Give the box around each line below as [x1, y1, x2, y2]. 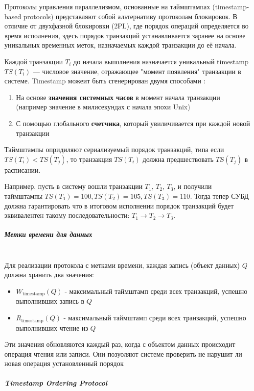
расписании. [4, 164, 41, 175]
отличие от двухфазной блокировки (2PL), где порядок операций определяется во [4, 21, 249, 31]
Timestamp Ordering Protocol [4, 377, 108, 388]
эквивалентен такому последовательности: [4, 210, 130, 220]
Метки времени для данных [4, 229, 92, 239]
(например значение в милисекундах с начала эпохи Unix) [16, 102, 190, 112]
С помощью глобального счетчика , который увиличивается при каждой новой [16, 118, 250, 128]
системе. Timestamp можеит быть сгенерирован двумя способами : [4, 76, 206, 86]
